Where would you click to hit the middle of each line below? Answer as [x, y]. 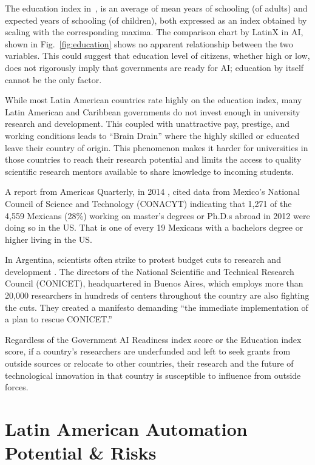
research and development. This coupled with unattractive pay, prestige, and [147, 124]
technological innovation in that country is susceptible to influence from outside [153, 375]
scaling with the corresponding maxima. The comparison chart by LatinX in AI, [154, 32]
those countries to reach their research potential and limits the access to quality [153, 159]
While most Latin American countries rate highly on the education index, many [154, 100]
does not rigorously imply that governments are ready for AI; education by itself [154, 67]
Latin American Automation [126, 429]
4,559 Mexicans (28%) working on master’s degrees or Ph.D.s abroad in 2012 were [157, 215]
